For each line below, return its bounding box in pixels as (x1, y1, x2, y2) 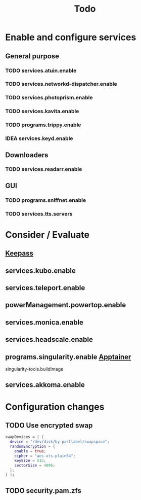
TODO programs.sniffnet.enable (5, 196, 86, 203)
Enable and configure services (5, 31, 136, 43)
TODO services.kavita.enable (5, 108, 79, 115)
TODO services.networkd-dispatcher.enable (5, 81, 117, 88)
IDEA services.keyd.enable (5, 135, 73, 142)
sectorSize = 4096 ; (14, 462, 56, 468)
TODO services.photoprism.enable (5, 94, 93, 101)
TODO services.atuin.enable (5, 67, 77, 74)
